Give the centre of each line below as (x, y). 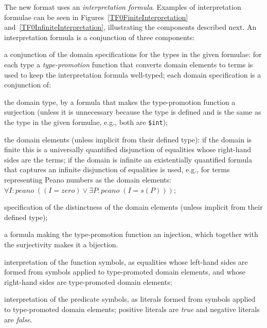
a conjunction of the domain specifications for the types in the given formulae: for (133, 54)
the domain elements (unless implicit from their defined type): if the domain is (128, 139)
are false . (18, 319)
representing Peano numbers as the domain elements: (88, 179)
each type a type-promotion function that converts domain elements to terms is (129, 64)
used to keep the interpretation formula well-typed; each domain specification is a (133, 74)
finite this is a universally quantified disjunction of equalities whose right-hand (128, 149)
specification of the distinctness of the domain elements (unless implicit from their (133, 207)
